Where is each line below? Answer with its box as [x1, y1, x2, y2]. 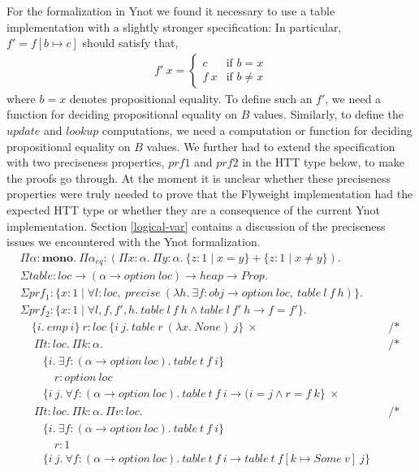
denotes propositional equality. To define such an [69, 89, 313, 106]
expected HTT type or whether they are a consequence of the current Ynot [6, 201, 380, 218]
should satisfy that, [82, 34, 179, 51]
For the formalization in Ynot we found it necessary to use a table [6, 2, 335, 19]
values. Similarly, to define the [253, 106, 404, 123]
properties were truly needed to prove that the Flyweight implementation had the [6, 185, 413, 202]
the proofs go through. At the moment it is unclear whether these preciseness [6, 169, 391, 186]
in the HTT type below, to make [242, 154, 405, 171]
